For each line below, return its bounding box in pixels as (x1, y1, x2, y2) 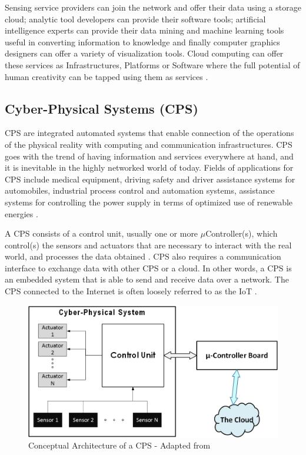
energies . (5, 207, 38, 220)
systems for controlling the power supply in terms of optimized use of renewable (5, 195, 293, 208)
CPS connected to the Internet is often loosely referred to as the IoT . (5, 285, 257, 297)
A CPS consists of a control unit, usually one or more (5, 227, 198, 240)
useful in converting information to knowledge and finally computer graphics (5, 35, 280, 48)
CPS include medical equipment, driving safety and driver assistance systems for (5, 172, 295, 185)
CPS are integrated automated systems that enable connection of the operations (5, 127, 294, 139)
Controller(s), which (205, 227, 278, 240)
